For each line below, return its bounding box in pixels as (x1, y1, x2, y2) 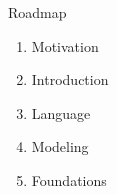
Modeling (31, 136, 89, 157)
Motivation (31, 35, 99, 56)
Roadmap (8, 2, 67, 22)
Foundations (31, 169, 107, 190)
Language (31, 102, 91, 123)
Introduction (31, 69, 109, 90)
